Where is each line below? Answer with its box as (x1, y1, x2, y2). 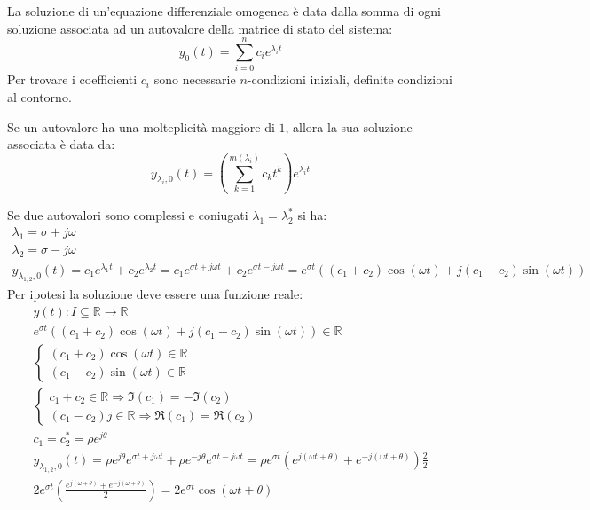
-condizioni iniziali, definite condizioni (247, 70, 452, 89)
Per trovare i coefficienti (7, 70, 138, 89)
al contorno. (7, 87, 72, 106)
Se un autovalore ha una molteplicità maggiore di (7, 117, 275, 136)
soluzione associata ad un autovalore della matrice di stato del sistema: (7, 19, 393, 37)
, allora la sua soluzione (285, 117, 413, 136)
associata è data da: (7, 135, 115, 153)
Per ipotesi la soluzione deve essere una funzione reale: (7, 285, 303, 303)
